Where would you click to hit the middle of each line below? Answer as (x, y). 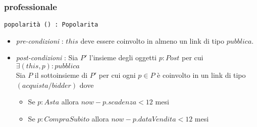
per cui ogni (117, 75)
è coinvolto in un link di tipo (201, 75)
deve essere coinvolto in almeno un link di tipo (152, 40)
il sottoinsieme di (61, 75)
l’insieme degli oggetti (123, 57)
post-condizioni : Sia (47, 57)
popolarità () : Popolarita (51, 25)
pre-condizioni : (40, 40)
